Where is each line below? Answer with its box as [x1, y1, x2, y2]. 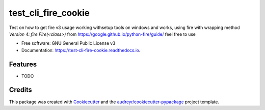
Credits [9, 86, 32, 94]
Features [9, 60, 37, 68]
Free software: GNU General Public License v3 [21, 40, 116, 46]
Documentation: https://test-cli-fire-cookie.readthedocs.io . [21, 47, 141, 53]
